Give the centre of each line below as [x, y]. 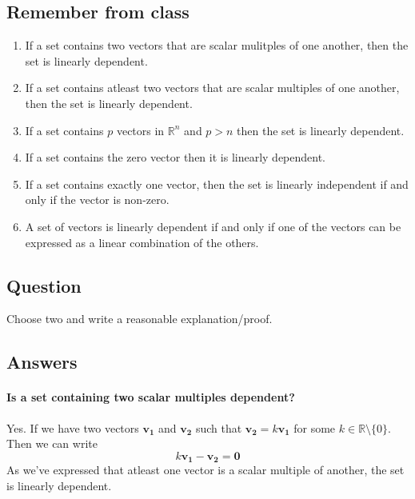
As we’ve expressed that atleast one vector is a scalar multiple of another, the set [206, 470]
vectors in [140, 130]
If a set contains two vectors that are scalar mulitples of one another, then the [217, 45]
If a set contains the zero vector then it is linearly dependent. [176, 157]
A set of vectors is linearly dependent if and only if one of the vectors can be [213, 226]
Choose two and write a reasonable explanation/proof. [140, 319]
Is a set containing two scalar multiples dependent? [151, 397]
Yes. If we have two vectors [73, 427]
